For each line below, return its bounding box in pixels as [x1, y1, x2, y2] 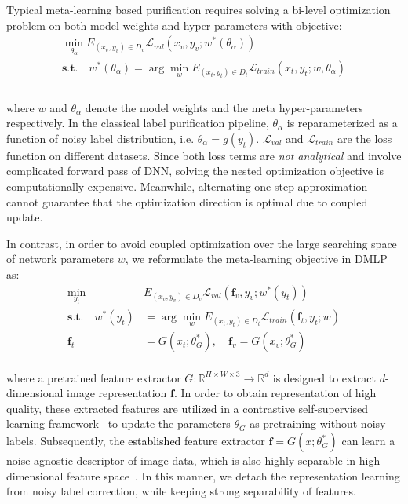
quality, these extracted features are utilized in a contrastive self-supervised [6, 400, 369, 416]
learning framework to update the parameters [6, 415, 231, 432]
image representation [67, 385, 167, 401]
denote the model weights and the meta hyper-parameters [85, 99, 363, 115]
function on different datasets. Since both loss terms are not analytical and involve [6, 147, 402, 163]
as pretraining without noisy [250, 415, 386, 432]
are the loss [337, 130, 392, 146]
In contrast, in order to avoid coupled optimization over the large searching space [6, 235, 397, 251]
